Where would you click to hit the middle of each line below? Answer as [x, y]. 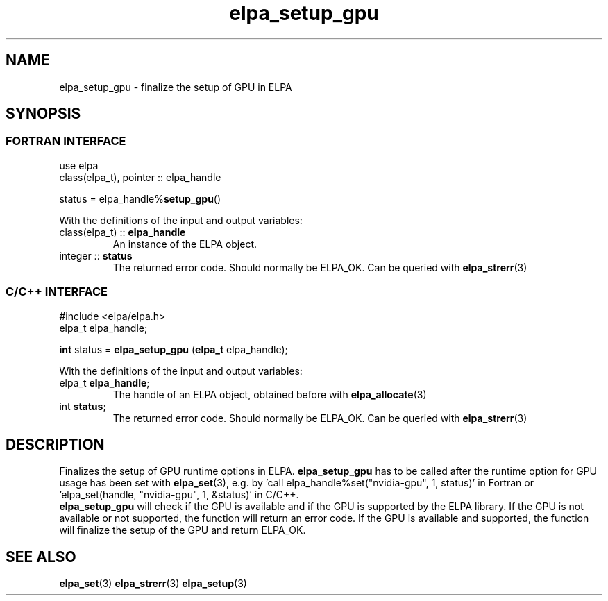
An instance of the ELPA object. [185, 244]
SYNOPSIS [43, 114]
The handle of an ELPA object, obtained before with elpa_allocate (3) [270, 394]
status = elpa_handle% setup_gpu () [140, 198]
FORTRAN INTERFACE [66, 141]
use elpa [79, 165]
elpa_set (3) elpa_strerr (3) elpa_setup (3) [153, 584]
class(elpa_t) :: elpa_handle [123, 232]
